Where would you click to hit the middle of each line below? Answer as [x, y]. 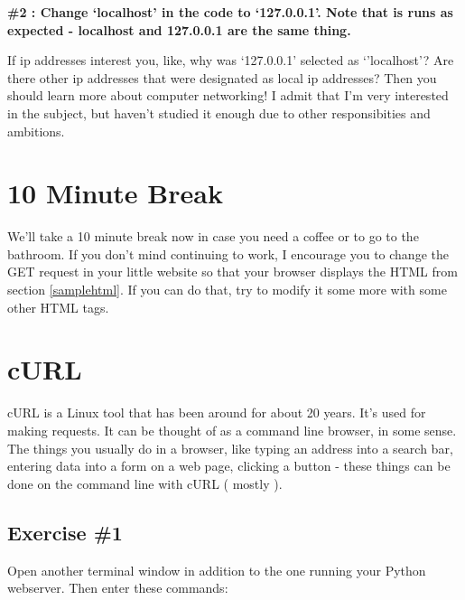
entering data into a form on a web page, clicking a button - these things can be [229, 466]
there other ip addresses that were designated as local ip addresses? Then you [222, 77]
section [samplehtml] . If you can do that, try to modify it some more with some [227, 290]
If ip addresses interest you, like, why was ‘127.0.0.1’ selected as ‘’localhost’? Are [231, 60]
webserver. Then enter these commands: [118, 588]
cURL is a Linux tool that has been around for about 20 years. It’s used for [217, 412]
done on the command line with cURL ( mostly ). [145, 483]
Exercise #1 [65, 532]
